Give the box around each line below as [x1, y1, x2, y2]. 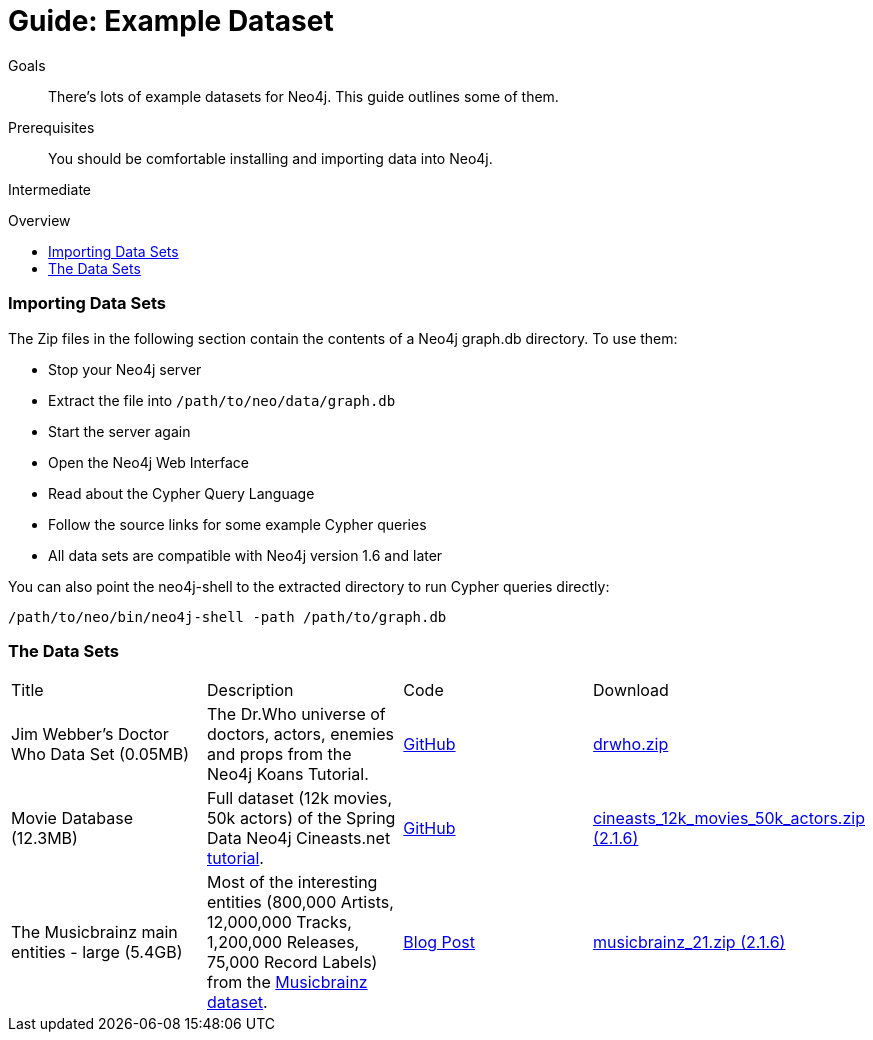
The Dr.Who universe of [207, 704, 386, 725]
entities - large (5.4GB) [11, 942, 183, 963]
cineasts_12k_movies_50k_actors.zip [593, 808, 865, 829]
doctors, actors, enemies [207, 724, 394, 745]
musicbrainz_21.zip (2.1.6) [593, 932, 786, 953]
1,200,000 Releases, [207, 932, 360, 953]
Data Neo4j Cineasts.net [207, 828, 391, 849]
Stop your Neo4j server [48, 360, 202, 378]
